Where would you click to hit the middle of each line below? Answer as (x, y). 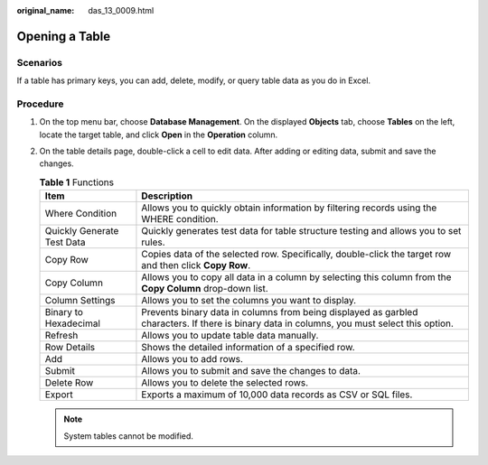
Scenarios (40, 62)
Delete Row (69, 383)
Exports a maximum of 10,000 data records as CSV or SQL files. (277, 395)
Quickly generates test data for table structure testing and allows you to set (301, 231)
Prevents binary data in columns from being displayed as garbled (280, 312)
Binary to (64, 312)
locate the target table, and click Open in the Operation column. (159, 135)
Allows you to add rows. (192, 359)
